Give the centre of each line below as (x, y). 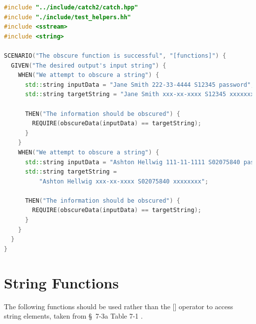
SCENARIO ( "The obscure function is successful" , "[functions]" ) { (115, 55)
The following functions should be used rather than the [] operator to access (119, 306)
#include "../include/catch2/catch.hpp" (71, 7)
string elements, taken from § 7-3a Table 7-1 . (73, 316)
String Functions (62, 282)
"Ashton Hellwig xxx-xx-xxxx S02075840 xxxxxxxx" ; (124, 181)
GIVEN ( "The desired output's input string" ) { (89, 65)
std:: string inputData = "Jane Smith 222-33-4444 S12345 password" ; (140, 85)
